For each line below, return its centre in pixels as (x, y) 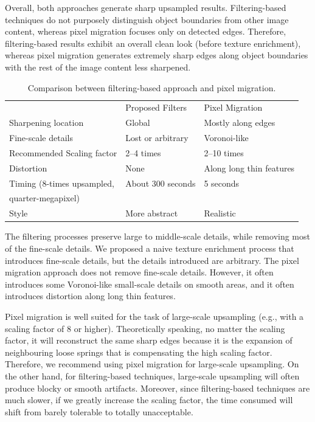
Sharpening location (47, 123)
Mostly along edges (240, 123)
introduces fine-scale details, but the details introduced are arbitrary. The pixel (152, 260)
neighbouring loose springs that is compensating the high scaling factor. (139, 352)
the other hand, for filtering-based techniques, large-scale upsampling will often (152, 375)
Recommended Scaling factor (63, 152)
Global (138, 123)
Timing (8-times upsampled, (62, 183)
